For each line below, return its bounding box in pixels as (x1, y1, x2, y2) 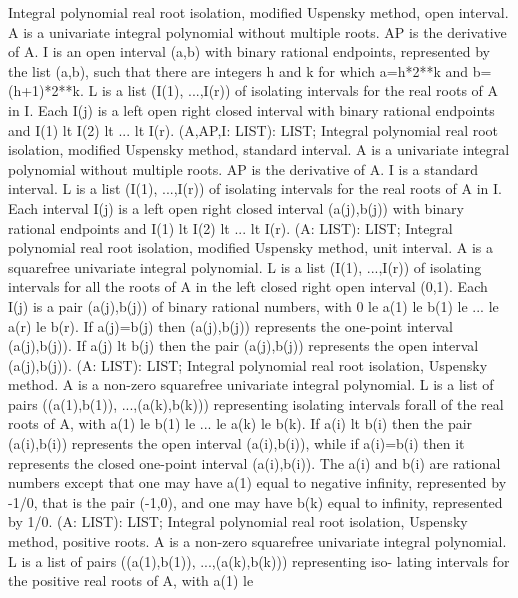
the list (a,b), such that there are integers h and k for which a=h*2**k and (8, 60, 469, 81)
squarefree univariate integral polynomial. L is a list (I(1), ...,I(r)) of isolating (8, 256, 482, 277)
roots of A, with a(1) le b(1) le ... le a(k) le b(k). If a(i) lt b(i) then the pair (8, 413, 473, 434)
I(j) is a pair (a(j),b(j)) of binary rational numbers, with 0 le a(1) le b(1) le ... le (8, 295, 499, 316)
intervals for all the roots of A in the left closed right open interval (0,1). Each (8, 276, 488, 297)
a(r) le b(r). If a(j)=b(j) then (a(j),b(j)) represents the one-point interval (8, 315, 453, 336)
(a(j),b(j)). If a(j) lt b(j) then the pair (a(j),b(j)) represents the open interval (8, 335, 479, 356)
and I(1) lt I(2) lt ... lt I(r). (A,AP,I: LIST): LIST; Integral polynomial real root (8, 119, 499, 140)
